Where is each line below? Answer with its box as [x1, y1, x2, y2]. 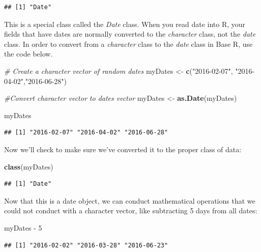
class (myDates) [4, 161, 53, 172]
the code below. [4, 48, 53, 59]
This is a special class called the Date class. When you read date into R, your [4, 18, 246, 29]
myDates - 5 [4, 222, 42, 233]
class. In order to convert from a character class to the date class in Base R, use [4, 38, 253, 49]
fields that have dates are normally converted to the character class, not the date [4, 29, 256, 39]
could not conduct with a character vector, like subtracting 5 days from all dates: [4, 205, 257, 216]
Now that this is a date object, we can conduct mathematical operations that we [4, 195, 255, 206]
